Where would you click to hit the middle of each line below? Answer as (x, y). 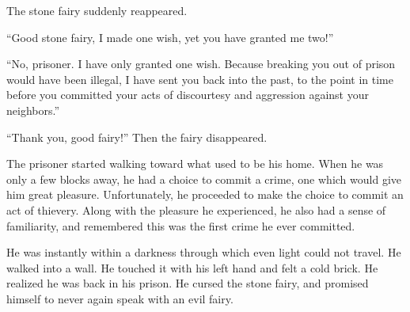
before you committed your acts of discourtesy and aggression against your (188, 95)
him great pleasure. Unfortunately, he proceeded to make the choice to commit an (205, 194)
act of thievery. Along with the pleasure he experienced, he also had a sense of (196, 209)
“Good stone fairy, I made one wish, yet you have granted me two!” (170, 37)
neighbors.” (33, 110)
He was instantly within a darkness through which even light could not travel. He (204, 252)
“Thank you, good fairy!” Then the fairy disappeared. (137, 137)
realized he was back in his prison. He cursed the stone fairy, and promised (188, 283)
